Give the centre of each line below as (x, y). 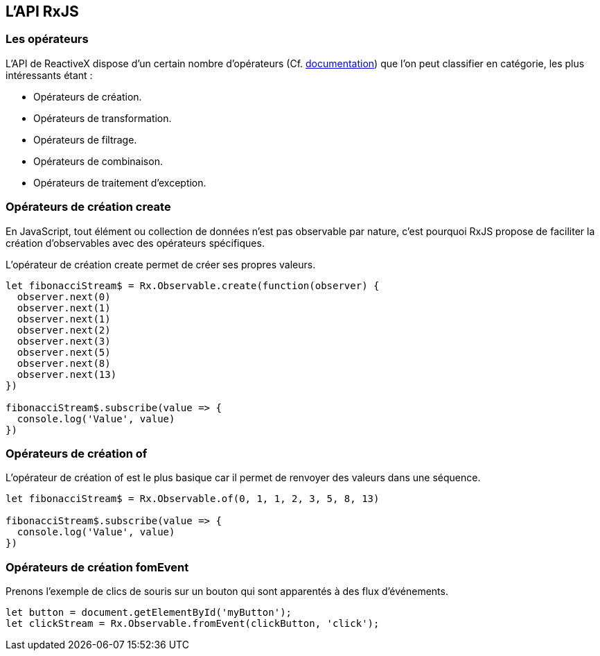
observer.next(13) (67, 374)
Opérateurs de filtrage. (85, 139)
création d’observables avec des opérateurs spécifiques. (135, 243)
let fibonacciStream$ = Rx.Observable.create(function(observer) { (193, 285)
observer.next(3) (64, 341)
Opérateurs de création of (77, 453)
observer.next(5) (64, 352)
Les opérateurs (47, 39)
